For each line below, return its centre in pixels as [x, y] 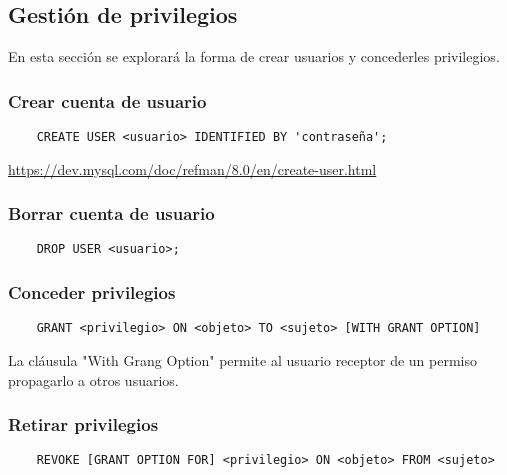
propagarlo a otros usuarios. [93, 379]
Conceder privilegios [92, 292]
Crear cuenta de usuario [107, 100]
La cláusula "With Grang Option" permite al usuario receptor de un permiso [242, 360]
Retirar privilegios [83, 424]
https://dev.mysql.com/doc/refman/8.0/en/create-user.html [192, 168]
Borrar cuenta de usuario [111, 213]
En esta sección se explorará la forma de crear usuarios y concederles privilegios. [254, 56]
